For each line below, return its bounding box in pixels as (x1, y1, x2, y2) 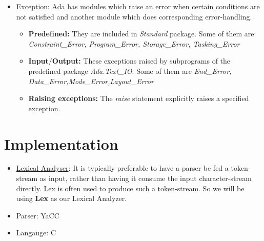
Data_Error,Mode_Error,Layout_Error (28, 75, 154, 86)
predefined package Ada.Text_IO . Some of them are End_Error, (28, 65, 232, 76)
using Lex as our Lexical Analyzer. (16, 193, 127, 204)
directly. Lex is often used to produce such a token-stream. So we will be (16, 183, 245, 193)
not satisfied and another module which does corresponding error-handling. (16, 11, 252, 22)
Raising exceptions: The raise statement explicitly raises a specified (28, 93, 249, 104)
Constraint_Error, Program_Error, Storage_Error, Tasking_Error (28, 38, 240, 49)
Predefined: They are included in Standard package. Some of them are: (28, 28, 256, 39)
